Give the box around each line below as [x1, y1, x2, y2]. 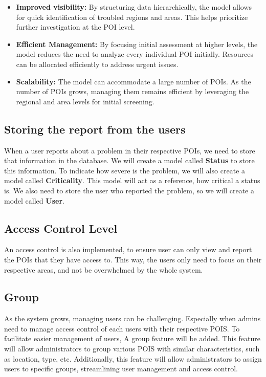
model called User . [4, 195, 64, 206]
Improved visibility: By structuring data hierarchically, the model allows [16, 2, 252, 12]
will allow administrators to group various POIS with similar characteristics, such [4, 343, 260, 354]
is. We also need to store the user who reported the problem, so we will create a [4, 185, 254, 195]
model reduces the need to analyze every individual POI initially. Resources [16, 49, 253, 59]
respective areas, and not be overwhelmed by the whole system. [4, 264, 203, 275]
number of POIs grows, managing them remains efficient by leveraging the [16, 86, 249, 97]
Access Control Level [4, 220, 118, 236]
